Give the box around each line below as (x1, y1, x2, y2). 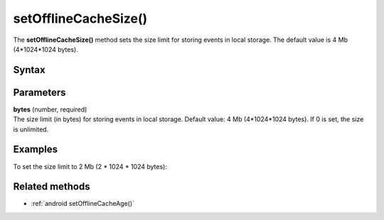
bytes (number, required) (13, 105, 87, 114)
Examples (13, 143, 58, 155)
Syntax (13, 64, 46, 76)
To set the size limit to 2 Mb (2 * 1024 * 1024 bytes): (13, 162, 167, 170)
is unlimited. (13, 125, 49, 133)
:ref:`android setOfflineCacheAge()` (31, 199, 135, 208)
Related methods (13, 181, 90, 193)
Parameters (13, 86, 66, 99)
